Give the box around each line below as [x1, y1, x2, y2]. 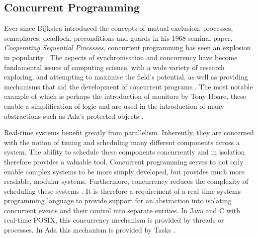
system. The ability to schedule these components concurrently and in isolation [4, 147, 245, 157]
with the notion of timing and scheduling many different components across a [4, 137, 240, 147]
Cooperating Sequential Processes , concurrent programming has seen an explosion [4, 42, 251, 53]
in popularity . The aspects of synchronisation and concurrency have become [4, 52, 238, 62]
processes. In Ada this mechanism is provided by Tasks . [4, 225, 175, 235]
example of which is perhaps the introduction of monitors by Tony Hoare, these [4, 91, 246, 101]
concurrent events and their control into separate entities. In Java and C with [4, 205, 241, 215]
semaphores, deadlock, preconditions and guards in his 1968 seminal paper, [4, 32, 233, 43]
